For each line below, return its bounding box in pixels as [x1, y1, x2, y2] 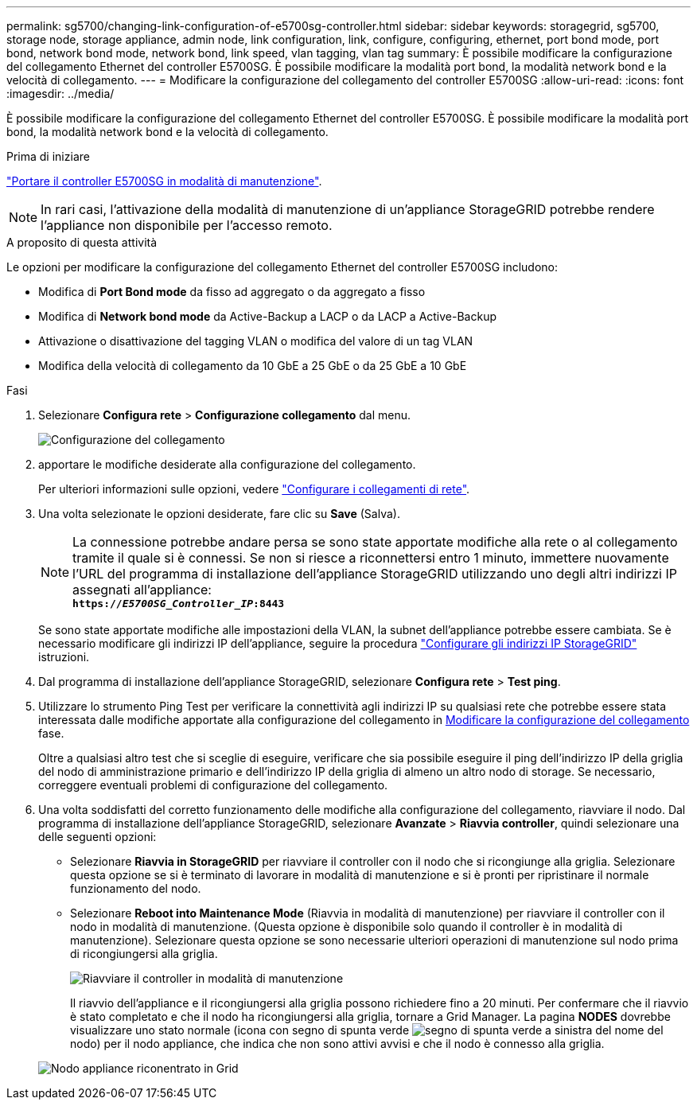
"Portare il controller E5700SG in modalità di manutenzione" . [6, 174, 322, 188]
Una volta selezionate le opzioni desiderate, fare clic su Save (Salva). [38, 507, 400, 520]
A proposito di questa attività [6, 236, 158, 249]
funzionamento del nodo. [70, 882, 201, 895]
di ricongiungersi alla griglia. [70, 947, 218, 960]
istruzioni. [38, 650, 90, 664]
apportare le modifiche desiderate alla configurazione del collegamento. [38, 458, 416, 471]
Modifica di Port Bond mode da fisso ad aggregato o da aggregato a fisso [38, 285, 426, 298]
